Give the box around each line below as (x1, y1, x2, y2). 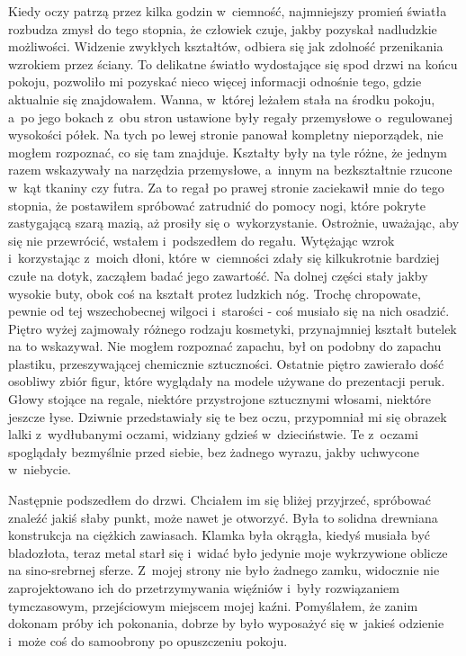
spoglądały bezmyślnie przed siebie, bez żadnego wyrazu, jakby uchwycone (8, 442, 419, 461)
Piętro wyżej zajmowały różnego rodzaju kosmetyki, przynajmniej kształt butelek (8, 319, 457, 337)
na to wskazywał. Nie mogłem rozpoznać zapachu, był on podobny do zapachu (8, 337, 442, 355)
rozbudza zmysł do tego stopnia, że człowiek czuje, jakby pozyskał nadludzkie (8, 19, 437, 38)
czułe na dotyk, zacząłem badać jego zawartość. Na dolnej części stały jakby (8, 265, 428, 284)
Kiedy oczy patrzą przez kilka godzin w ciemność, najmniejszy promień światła (8, 2, 447, 20)
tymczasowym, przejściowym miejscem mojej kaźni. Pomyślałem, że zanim (8, 596, 418, 615)
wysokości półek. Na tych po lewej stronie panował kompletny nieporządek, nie (8, 125, 444, 144)
